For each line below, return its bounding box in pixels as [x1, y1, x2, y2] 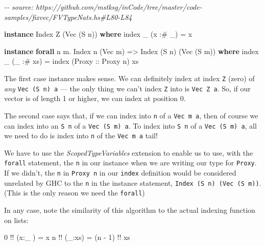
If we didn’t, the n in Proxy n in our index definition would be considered [4, 167, 236, 178]
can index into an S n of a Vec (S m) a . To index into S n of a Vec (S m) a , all [4, 120, 257, 131]
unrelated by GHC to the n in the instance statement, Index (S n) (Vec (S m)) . [4, 177, 261, 188]
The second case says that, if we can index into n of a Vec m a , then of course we [4, 110, 258, 120]
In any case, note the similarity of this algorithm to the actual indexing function [4, 205, 255, 215]
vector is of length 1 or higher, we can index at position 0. [4, 93, 186, 104]
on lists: [4, 214, 29, 225]
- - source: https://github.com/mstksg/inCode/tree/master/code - [4, 2, 202, 12]
